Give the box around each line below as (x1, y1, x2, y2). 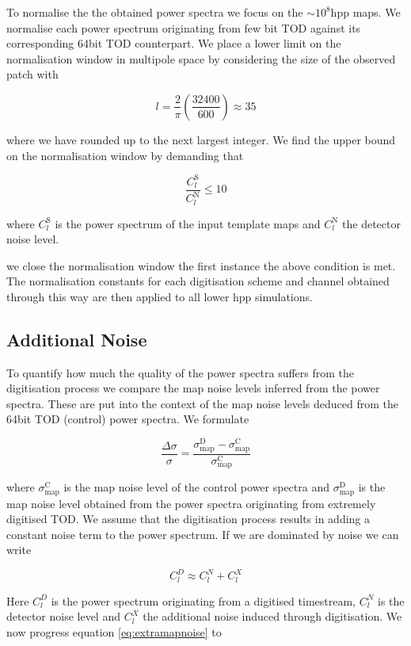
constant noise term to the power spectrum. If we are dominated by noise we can (6, 526, 399, 542)
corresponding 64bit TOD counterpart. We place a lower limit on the (6, 35, 341, 52)
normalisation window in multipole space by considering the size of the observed (6, 50, 396, 67)
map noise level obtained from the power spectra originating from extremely (6, 495, 376, 511)
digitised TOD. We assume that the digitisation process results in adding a (6, 510, 371, 527)
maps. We (352, 4, 401, 20)
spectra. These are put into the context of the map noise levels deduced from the (6, 395, 399, 411)
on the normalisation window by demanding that (6, 147, 244, 163)
